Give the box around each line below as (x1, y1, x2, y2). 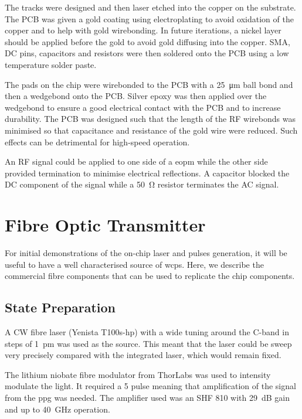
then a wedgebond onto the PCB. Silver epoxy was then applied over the (5, 90, 267, 102)
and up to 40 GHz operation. (5, 403, 110, 415)
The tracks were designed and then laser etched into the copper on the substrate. (5, 1, 296, 13)
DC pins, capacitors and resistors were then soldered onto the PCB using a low (5, 47, 289, 59)
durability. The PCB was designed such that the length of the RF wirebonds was (5, 113, 296, 125)
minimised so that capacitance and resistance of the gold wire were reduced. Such (5, 124, 298, 136)
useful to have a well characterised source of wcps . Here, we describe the (5, 258, 264, 270)
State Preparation (5, 298, 116, 316)
